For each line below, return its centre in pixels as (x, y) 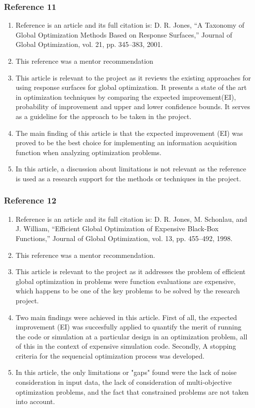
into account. (35, 401)
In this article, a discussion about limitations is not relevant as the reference (131, 169)
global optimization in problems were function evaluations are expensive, (126, 281)
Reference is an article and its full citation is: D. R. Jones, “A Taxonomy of (130, 25)
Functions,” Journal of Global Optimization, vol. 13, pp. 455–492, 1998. (124, 238)
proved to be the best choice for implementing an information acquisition (126, 143)
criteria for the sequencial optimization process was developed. (110, 355)
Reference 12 (30, 200)
